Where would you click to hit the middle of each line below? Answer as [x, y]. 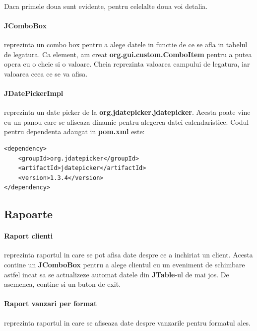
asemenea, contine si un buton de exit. [63, 284]
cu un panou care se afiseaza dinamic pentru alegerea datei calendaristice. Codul [127, 122]
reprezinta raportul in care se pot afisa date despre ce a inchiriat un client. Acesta [128, 255]
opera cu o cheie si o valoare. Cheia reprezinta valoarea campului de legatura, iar [127, 64]
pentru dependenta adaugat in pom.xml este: [74, 131]
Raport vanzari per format [51, 303]
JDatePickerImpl [34, 93]
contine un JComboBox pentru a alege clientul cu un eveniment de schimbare [125, 265]
